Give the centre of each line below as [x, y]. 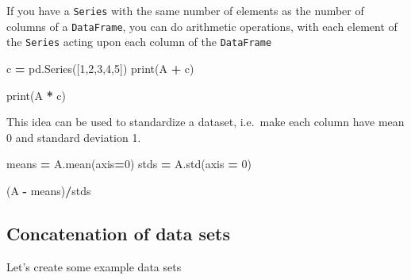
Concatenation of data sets [118, 233]
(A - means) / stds [49, 190]
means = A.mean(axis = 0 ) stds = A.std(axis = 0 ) [129, 164]
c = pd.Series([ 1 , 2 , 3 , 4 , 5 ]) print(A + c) [100, 68]
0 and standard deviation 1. [74, 137]
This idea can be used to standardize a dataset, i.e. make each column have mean [205, 122]
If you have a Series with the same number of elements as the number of [185, 10]
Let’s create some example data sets [94, 266]
